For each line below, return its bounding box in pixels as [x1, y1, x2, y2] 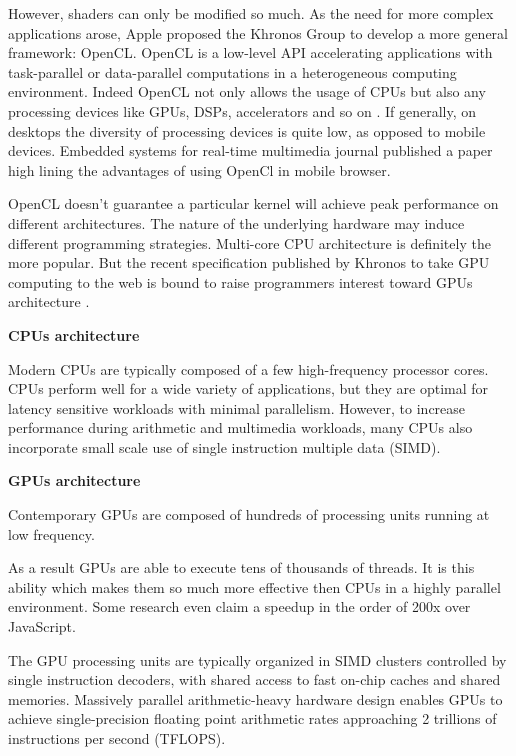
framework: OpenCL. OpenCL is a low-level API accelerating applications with [8, 42, 493, 63]
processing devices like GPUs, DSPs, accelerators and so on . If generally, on [8, 100, 477, 121]
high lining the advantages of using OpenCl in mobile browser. [8, 159, 391, 180]
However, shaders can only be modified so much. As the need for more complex [8, 3, 494, 23]
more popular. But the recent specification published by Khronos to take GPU [8, 252, 490, 273]
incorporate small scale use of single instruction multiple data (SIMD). [8, 436, 441, 457]
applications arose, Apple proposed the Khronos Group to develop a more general [8, 22, 508, 43]
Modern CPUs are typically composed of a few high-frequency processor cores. [8, 358, 489, 379]
